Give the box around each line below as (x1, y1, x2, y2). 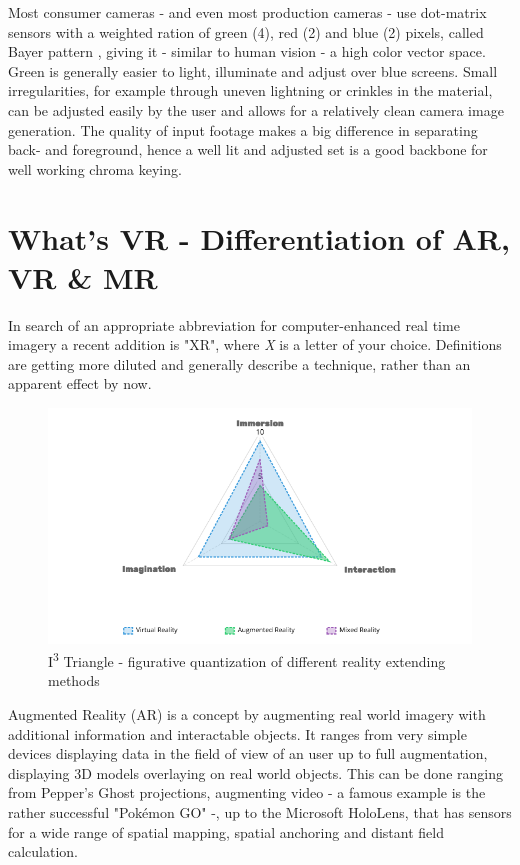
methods (48, 670, 100, 691)
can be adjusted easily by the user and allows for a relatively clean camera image (8, 99, 504, 120)
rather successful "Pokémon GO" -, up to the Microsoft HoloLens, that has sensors (8, 801, 512, 822)
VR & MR (8, 256, 158, 297)
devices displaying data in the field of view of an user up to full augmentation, (8, 743, 488, 764)
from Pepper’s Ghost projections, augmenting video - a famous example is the (8, 782, 486, 803)
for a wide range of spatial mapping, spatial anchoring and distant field (8, 821, 444, 842)
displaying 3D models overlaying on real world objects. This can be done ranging (8, 762, 503, 783)
